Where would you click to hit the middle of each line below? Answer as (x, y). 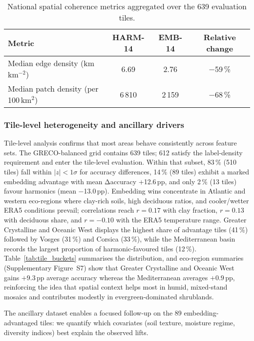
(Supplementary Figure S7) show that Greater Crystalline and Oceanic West (119, 267)
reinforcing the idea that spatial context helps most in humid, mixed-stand (116, 287)
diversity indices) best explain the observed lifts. (76, 332)
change (220, 48)
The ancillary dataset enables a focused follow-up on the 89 (93, 313)
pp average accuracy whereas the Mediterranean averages (122, 277)
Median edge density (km (51, 63)
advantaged (21, 322)
